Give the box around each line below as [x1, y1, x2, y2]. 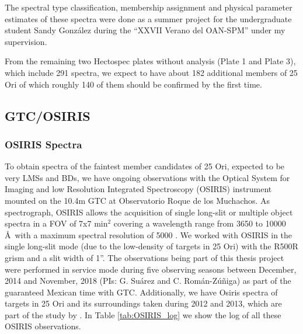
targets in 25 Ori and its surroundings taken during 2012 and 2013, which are [5, 297, 282, 309]
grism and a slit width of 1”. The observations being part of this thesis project [5, 251, 284, 263]
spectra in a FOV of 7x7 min [5, 217, 108, 229]
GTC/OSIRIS [5, 106, 90, 124]
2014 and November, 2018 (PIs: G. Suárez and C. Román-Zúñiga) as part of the [5, 274, 291, 287]
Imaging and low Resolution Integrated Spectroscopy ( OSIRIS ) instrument [5, 183, 272, 195]
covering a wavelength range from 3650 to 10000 [113, 217, 286, 229]
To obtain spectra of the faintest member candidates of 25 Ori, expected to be [5, 160, 285, 172]
